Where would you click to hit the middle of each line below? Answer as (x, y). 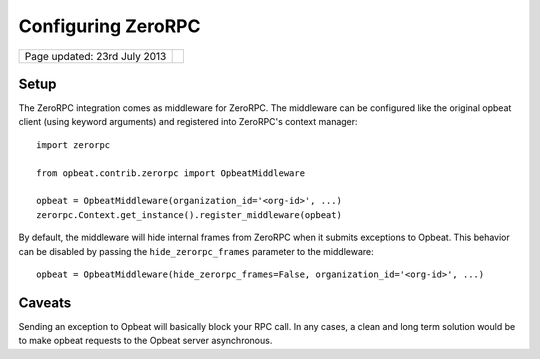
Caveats (45, 302)
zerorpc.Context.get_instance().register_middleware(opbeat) (189, 214)
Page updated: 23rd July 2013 (95, 56)
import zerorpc (73, 144)
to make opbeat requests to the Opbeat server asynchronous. (145, 341)
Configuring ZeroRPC (109, 26)
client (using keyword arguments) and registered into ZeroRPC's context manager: (188, 122)
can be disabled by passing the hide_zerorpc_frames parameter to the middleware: (196, 251)
